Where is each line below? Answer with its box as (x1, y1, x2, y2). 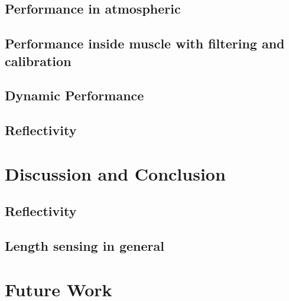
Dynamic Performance (5, 86, 144, 104)
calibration (5, 51, 72, 70)
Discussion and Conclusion (5, 161, 226, 185)
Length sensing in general (5, 237, 164, 255)
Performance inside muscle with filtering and (5, 34, 285, 53)
